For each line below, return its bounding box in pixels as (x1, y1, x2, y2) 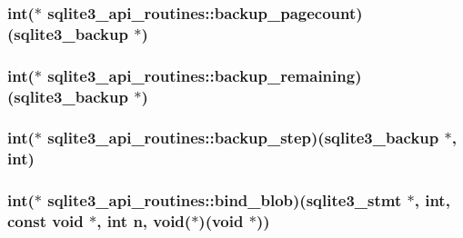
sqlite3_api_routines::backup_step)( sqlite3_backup (47, 126, 439, 149)
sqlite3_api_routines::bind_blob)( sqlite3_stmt (47, 189, 402, 212)
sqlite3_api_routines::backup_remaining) (47, 64, 362, 86)
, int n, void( (96, 210, 192, 233)
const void (7, 210, 84, 233)
